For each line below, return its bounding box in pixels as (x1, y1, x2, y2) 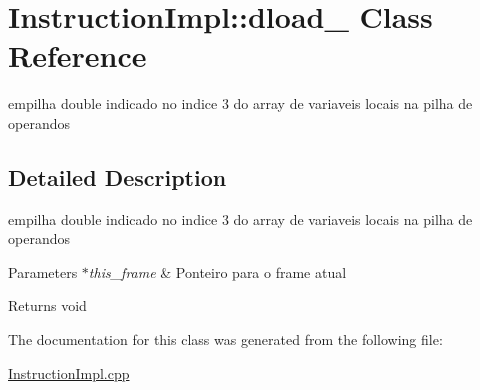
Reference (8, 35, 147, 76)
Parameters (8, 261, 78, 282)
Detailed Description (8, 161, 227, 192)
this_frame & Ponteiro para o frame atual (88, 261, 347, 282)
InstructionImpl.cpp (8, 362, 130, 383)
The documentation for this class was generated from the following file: (8, 329, 443, 350)
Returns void (8, 295, 87, 316)
